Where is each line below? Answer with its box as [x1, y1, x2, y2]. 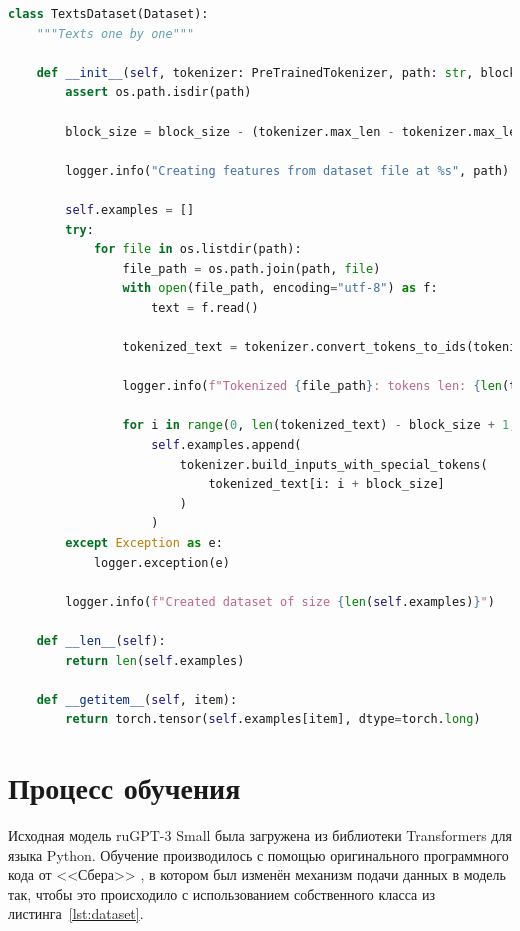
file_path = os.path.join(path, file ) [122, 261, 381, 276]
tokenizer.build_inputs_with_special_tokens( [179, 457, 488, 472]
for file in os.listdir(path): [93, 242, 302, 257]
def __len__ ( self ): [36, 634, 166, 648]
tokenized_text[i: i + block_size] [208, 477, 445, 492]
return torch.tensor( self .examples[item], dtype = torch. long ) [65, 712, 481, 727]
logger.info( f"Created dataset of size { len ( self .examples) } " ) [65, 594, 495, 609]
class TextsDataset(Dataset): [8, 7, 209, 21]
